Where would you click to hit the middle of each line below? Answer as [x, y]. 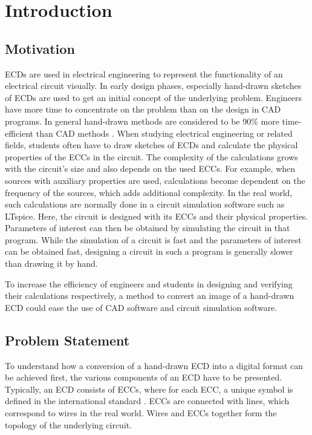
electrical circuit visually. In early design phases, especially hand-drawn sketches [153, 86]
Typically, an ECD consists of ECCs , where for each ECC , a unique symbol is [149, 389]
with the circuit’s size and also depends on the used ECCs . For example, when [150, 168]
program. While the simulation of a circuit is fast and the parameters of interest [153, 239]
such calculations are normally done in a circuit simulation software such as [145, 204]
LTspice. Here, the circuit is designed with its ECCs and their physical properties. [157, 216]
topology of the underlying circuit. [69, 424]
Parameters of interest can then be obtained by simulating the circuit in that [148, 228]
